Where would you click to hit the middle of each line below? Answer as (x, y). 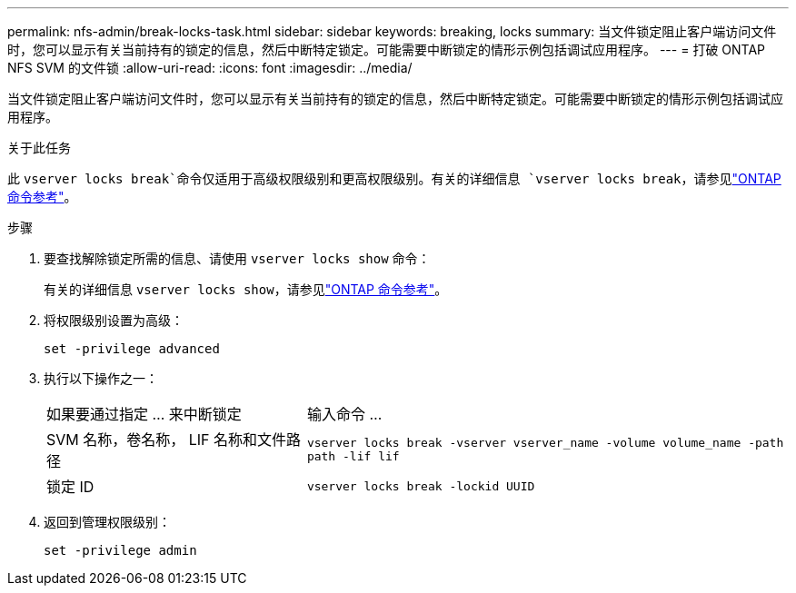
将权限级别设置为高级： (114, 320)
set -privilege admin (120, 550)
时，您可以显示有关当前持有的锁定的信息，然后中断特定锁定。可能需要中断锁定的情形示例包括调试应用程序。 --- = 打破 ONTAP (387, 49)
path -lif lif (353, 456)
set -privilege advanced (132, 349)
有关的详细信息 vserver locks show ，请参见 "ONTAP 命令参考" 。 (246, 289)
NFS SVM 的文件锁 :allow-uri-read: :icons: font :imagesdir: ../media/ (210, 68)
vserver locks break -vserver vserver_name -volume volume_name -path (545, 443)
